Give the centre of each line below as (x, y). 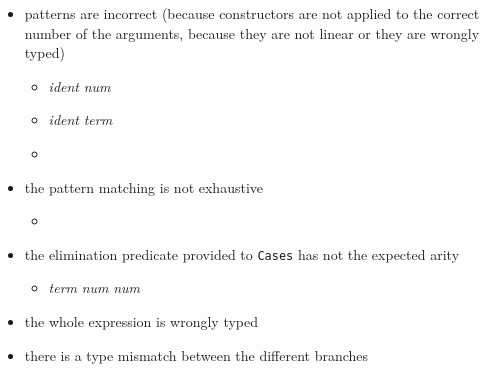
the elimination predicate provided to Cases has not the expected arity (242, 253)
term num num (94, 287)
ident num (79, 85)
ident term (80, 119)
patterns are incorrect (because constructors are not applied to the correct (252, 13)
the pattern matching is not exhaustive (143, 186)
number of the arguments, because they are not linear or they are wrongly (252, 32)
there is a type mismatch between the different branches (196, 354)
